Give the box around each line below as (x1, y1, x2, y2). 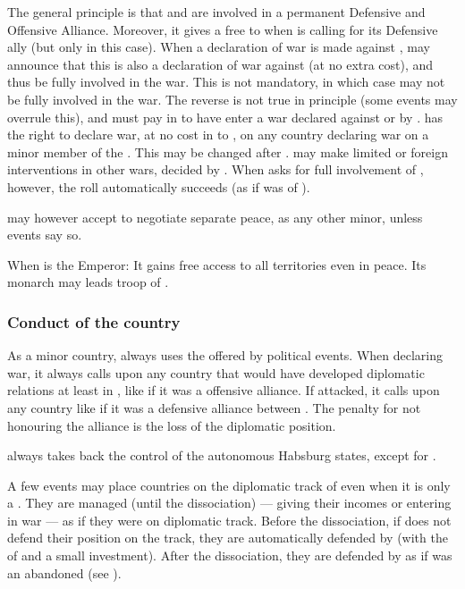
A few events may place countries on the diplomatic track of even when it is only (7, 475, 451, 494)
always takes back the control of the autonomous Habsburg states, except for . (7, 446, 436, 465)
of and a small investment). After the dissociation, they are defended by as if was (7, 546, 452, 565)
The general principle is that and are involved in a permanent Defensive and (7, 3, 426, 21)
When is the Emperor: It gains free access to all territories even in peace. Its (7, 255, 427, 273)
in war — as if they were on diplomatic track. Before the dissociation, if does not (7, 510, 452, 529)
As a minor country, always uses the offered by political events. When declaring (7, 346, 444, 365)
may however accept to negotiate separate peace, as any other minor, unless (7, 207, 423, 226)
